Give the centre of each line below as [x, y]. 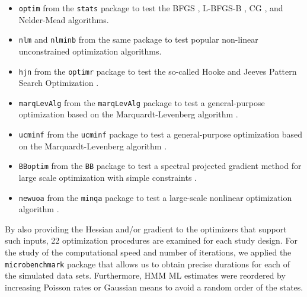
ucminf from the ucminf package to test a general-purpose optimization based [161, 134]
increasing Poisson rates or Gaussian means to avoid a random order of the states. [154, 287]
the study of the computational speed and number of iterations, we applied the [148, 252]
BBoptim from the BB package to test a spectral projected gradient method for [160, 166]
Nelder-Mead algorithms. [64, 19]
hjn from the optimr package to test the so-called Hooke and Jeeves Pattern [158, 71]
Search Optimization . [59, 83]
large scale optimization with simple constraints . [108, 177]
